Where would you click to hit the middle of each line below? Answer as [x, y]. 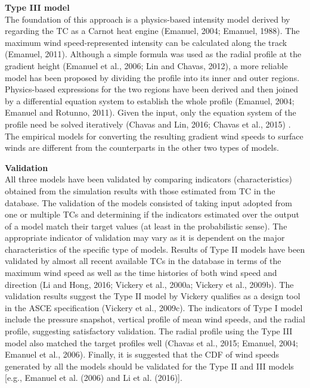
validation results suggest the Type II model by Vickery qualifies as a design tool [153, 296]
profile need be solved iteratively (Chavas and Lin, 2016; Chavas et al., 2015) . [148, 124]
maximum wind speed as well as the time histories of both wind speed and [141, 273]
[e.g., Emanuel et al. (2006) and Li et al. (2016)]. [94, 378]
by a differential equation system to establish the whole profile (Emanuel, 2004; [150, 100]
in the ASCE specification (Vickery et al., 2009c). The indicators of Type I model [154, 307]
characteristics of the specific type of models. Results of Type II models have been [155, 249]
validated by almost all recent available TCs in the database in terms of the [143, 261]
